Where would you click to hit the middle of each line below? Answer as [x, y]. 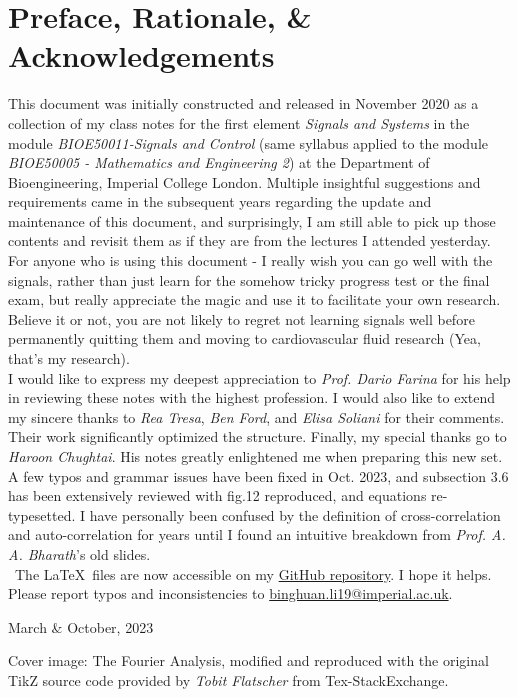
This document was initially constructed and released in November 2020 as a [243, 103]
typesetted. [42, 514]
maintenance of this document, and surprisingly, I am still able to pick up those [252, 220]
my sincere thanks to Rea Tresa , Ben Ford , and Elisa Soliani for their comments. [256, 416]
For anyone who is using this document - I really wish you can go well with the [250, 260]
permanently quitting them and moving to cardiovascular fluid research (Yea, [244, 338]
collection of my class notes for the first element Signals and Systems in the [239, 122]
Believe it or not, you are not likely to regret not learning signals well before [241, 318]
